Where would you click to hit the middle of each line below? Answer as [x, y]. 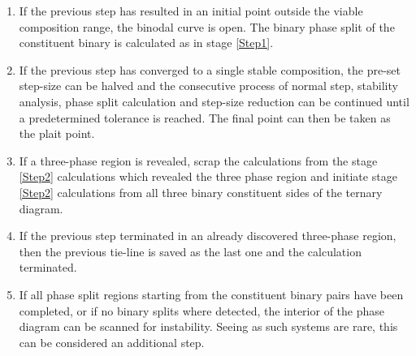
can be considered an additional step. [112, 342]
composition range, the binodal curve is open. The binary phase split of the [207, 26]
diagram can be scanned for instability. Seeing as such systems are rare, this [208, 326]
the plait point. [57, 133]
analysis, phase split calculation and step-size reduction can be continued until [214, 101]
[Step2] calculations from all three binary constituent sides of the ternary [201, 192]
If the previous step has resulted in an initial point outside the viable [191, 11]
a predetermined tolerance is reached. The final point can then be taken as [205, 117]
